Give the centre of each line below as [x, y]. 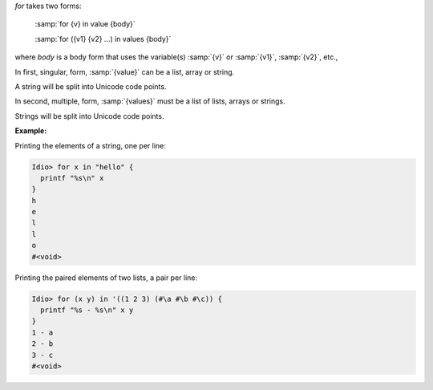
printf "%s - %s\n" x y [87, 310]
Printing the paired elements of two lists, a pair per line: [106, 278]
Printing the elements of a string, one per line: [90, 145]
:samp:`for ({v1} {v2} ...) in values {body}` [103, 39]
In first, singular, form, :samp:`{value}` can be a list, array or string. [125, 71]
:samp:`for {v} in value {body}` [85, 24]
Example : [31, 131]
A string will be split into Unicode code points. [91, 86]
